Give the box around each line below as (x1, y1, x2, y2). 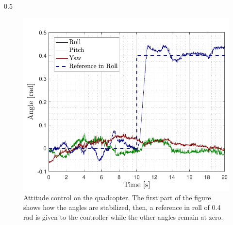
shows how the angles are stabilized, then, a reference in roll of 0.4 (23, 202, 221, 212)
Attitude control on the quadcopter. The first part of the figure (23, 192, 211, 203)
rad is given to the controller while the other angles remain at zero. (23, 211, 223, 222)
